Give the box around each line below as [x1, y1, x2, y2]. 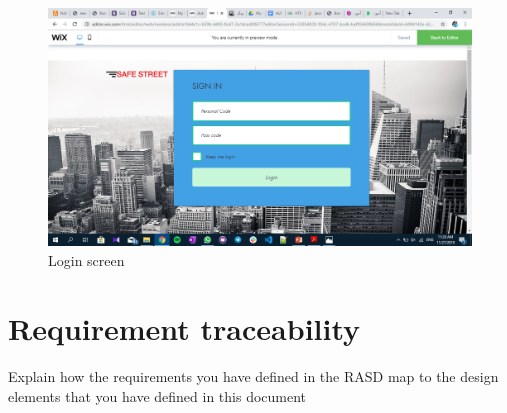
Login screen [48, 249, 125, 270]
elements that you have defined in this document [8, 385, 307, 406]
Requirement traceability [8, 308, 361, 349]
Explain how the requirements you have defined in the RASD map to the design [8, 366, 499, 387]
